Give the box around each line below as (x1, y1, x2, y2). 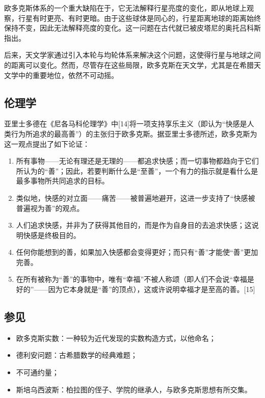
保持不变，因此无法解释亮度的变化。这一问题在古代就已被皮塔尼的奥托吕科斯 (4, 22, 261, 33)
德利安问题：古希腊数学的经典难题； (16, 350, 138, 360)
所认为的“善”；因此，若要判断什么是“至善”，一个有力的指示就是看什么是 (16, 165, 258, 176)
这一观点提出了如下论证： (4, 138, 90, 149)
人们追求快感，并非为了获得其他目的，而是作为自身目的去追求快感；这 (16, 220, 252, 230)
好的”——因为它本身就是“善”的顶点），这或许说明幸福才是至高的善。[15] (16, 284, 255, 295)
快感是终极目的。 (23, 229, 81, 240)
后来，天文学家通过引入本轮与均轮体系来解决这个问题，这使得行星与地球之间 (4, 49, 261, 60)
